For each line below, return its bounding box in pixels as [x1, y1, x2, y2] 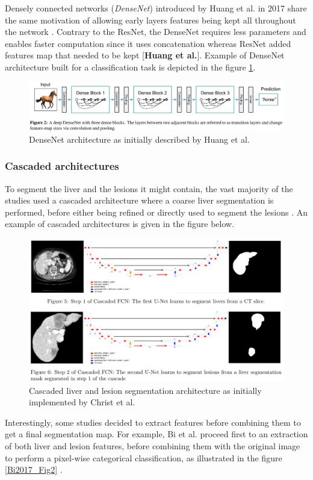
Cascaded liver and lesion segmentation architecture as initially [29, 384, 262, 396]
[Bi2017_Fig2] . [5, 463, 63, 476]
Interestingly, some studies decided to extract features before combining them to [5, 416, 301, 428]
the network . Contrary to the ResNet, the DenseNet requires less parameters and [5, 25, 306, 38]
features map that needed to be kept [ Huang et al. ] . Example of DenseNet [5, 49, 285, 61]
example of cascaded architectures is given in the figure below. [5, 217, 235, 230]
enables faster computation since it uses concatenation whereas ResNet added [5, 37, 291, 49]
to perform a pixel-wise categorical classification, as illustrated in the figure [5, 451, 282, 464]
